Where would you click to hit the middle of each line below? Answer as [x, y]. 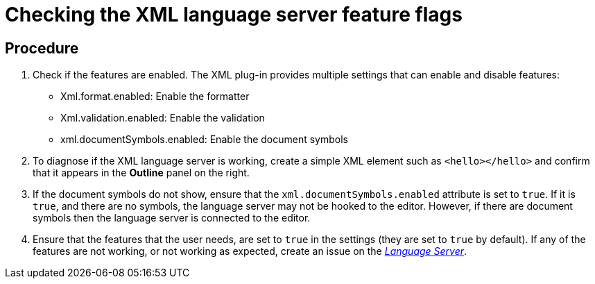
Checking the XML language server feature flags [234, 15]
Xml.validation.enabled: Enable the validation [163, 118]
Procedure [42, 48]
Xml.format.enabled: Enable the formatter [155, 97]
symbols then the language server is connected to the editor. [172, 218]
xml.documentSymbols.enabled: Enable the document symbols [205, 140]
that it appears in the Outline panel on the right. [141, 173]
